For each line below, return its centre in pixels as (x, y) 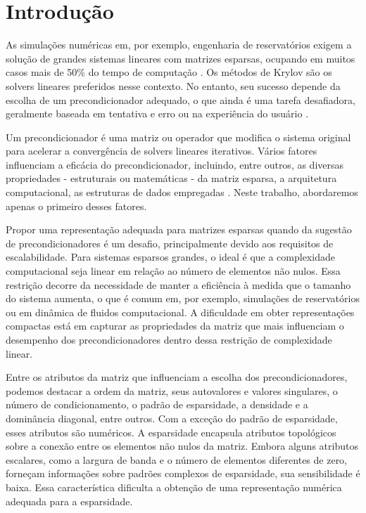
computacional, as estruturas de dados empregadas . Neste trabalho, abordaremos (182, 192)
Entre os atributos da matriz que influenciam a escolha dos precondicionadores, (177, 377)
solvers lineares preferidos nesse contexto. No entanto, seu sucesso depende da (173, 85)
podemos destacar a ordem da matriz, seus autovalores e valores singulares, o (172, 390)
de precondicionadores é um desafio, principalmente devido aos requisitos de (170, 243)
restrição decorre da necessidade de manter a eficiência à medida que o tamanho (178, 284)
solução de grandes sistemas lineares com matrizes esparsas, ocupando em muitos (181, 58)
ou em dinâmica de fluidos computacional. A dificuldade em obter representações (180, 312)
